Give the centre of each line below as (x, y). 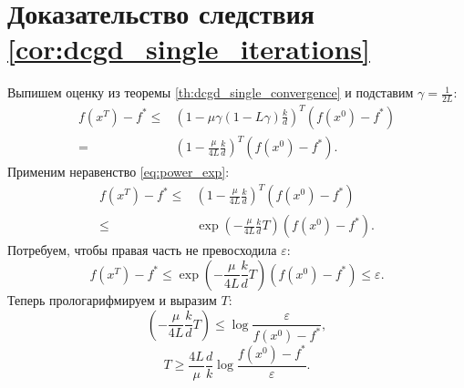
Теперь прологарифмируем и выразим (112, 299)
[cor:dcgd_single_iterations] (189, 49)
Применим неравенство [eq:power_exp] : (119, 172)
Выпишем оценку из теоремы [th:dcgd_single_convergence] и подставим (211, 92)
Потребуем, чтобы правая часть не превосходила (142, 250)
